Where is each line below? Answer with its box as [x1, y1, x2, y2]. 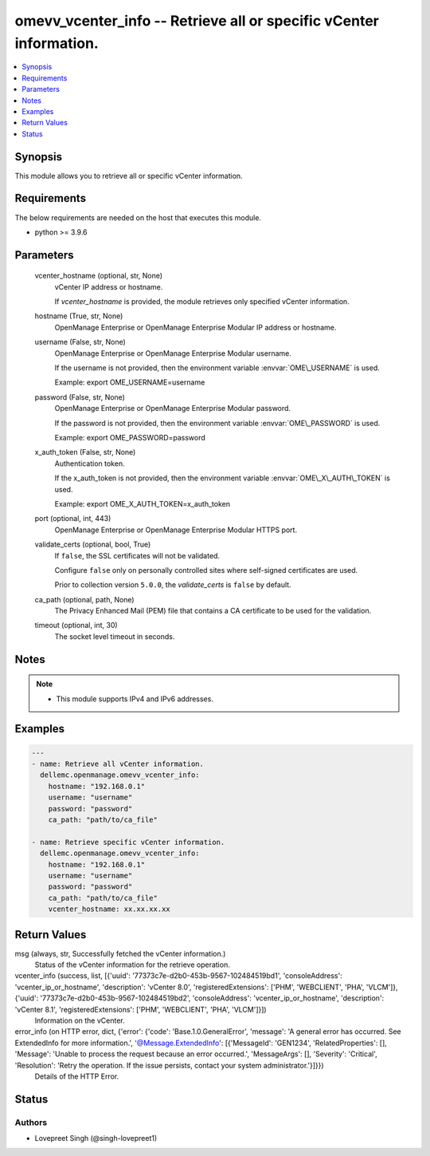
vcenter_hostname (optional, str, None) [34, 271, 163, 281]
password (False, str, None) [34, 392, 125, 402]
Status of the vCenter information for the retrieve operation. [34, 960, 230, 969]
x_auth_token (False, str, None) [34, 448, 136, 457]
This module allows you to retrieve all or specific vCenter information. [14, 171, 243, 180]
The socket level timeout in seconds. [54, 631, 175, 641]
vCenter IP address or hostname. [54, 282, 163, 291]
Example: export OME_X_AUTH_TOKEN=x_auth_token [54, 499, 231, 508]
